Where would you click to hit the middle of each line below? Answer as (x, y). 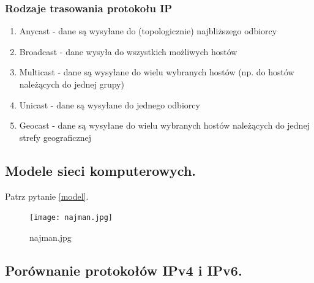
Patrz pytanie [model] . (47, 196)
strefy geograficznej (55, 137)
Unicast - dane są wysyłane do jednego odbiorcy (110, 104)
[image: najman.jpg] (71, 218)
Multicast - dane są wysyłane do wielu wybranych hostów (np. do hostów (157, 72)
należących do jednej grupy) (72, 84)
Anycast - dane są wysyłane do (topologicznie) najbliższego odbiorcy (148, 31)
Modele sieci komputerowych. (101, 170)
